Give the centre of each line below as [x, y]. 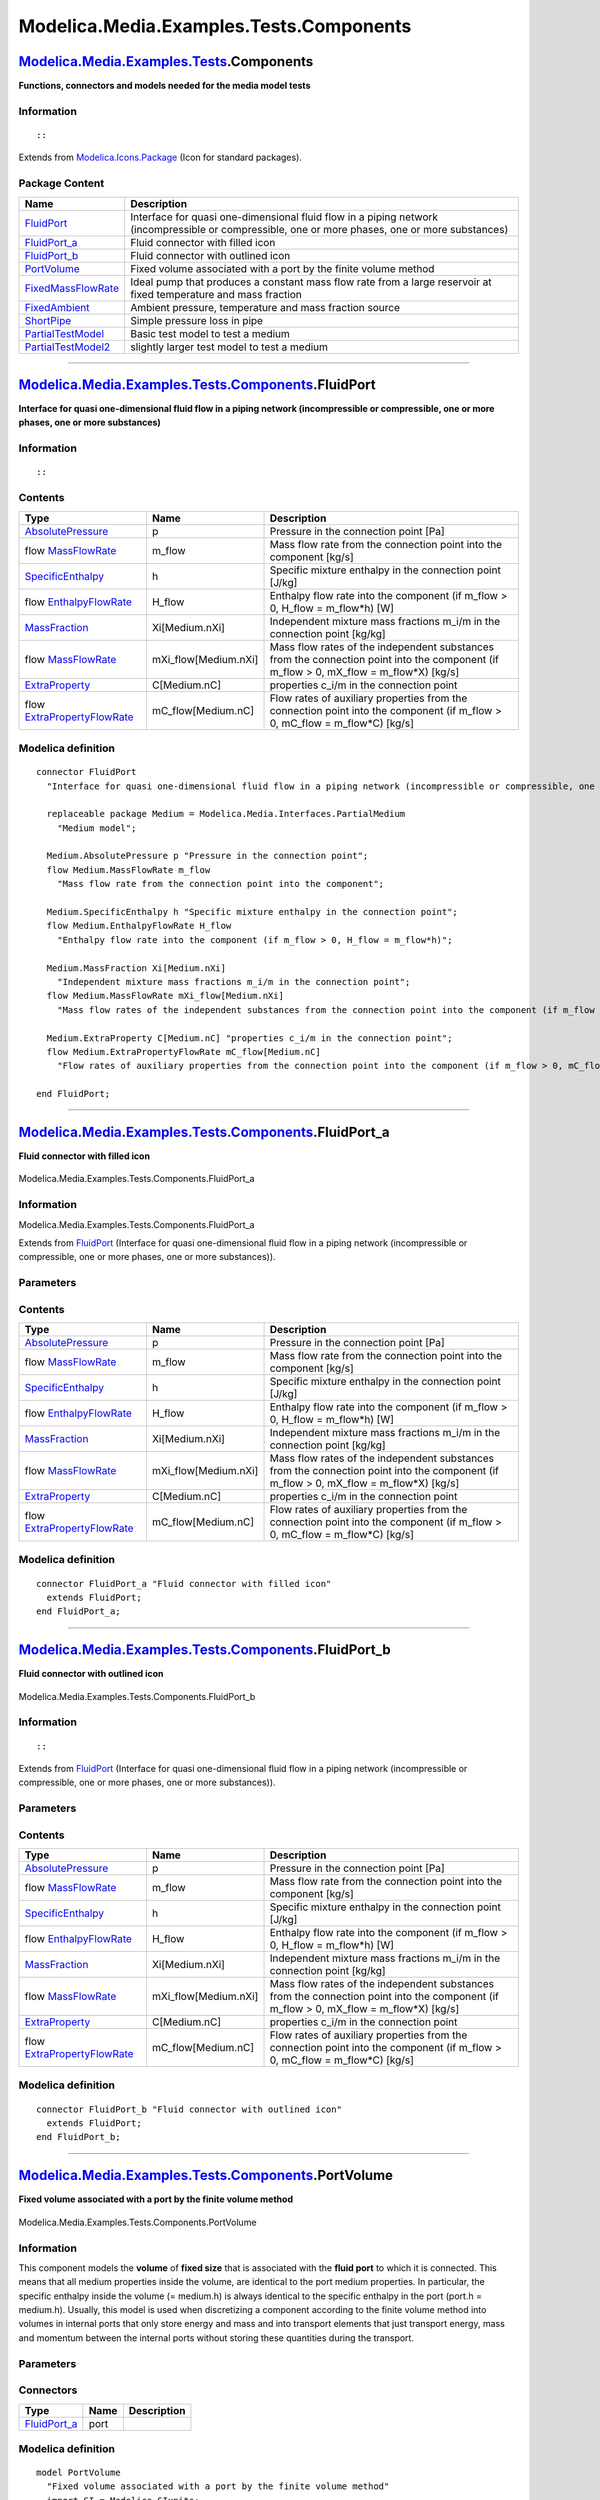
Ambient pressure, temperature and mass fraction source [265, 307]
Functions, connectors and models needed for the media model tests [164, 86]
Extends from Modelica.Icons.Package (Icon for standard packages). [160, 157]
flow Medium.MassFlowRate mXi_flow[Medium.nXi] [165, 996]
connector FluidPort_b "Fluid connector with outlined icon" [189, 2109]
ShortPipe [48, 320]
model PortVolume [78, 2473]
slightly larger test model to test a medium [229, 347]
